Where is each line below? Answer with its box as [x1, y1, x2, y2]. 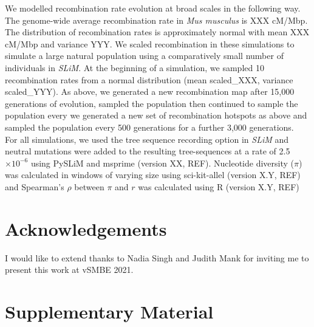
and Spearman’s [5, 180, 64, 193]
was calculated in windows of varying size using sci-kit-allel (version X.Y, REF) [5, 168, 301, 181]
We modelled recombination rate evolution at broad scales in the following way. [5, 2, 301, 14]
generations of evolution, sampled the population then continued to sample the [5, 97, 298, 109]
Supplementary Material [5, 299, 214, 323]
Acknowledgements [5, 216, 167, 241]
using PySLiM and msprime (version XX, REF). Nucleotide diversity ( [30, 156, 294, 169]
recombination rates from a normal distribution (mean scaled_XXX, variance [5, 73, 293, 86]
